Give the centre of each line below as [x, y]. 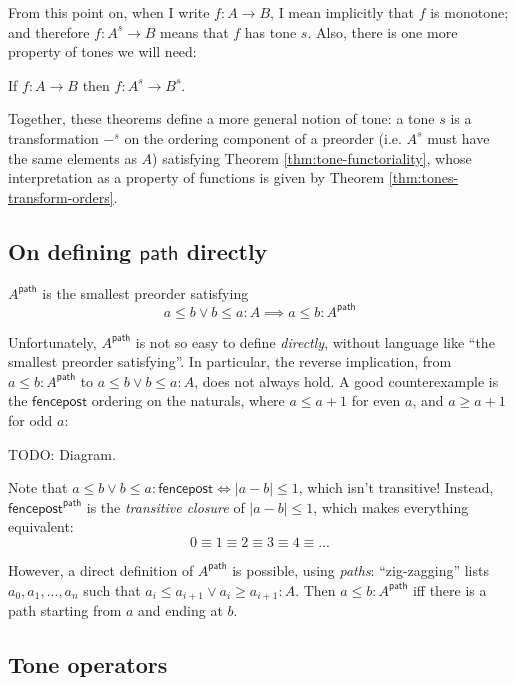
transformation [53, 137]
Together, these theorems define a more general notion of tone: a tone [221, 118]
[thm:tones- [423, 177]
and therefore [49, 31]
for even [376, 400]
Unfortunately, [52, 341]
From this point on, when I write [109, 12]
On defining [70, 250]
